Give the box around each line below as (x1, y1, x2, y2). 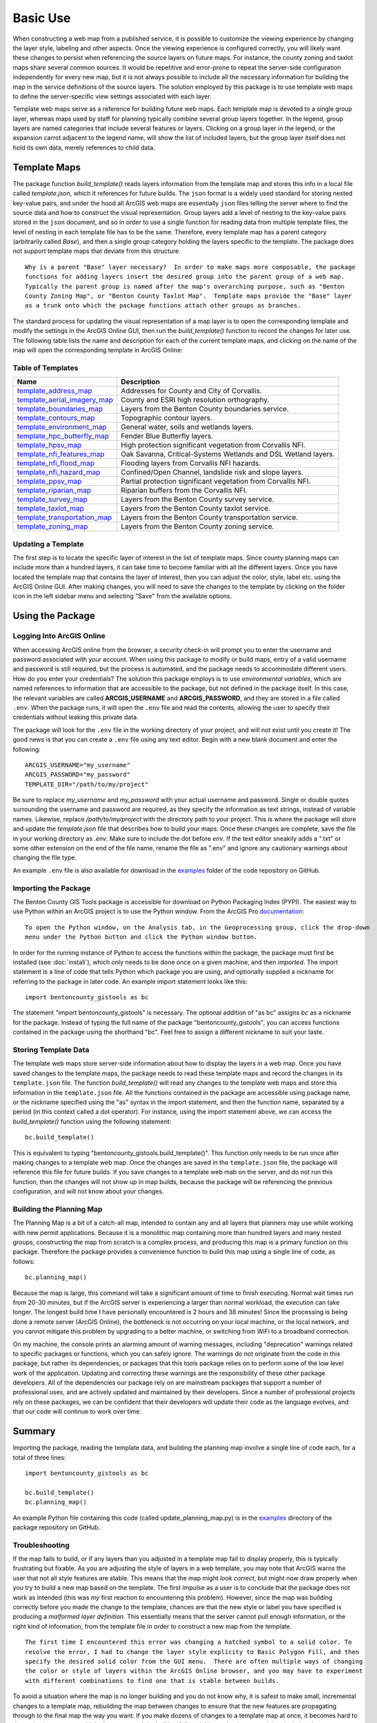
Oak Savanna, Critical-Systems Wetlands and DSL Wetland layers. (121, 449, 336, 459)
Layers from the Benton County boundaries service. (121, 404, 289, 414)
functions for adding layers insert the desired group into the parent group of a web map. (25, 273, 345, 281)
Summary (12, 1425, 56, 1437)
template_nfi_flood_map (17, 458, 95, 468)
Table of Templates (12, 363, 79, 372)
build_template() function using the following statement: (12, 1117, 172, 1125)
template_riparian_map (17, 486, 92, 496)
